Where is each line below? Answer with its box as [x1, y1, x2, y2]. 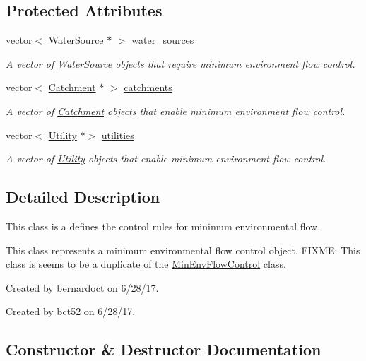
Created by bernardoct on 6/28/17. [6, 280, 159, 295]
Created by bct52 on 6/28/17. [6, 304, 136, 319]
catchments [124, 80, 172, 95]
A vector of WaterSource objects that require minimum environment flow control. [6, 56, 355, 71]
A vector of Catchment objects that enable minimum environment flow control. [6, 103, 346, 118]
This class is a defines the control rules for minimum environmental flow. [6, 218, 321, 233]
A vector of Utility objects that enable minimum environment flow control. [6, 151, 326, 166]
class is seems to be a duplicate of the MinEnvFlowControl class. [6, 256, 286, 271]
